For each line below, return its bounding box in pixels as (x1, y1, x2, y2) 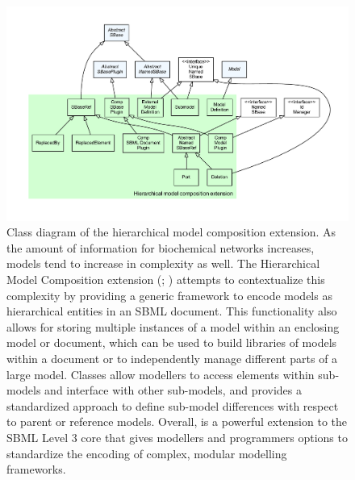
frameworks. (6, 461, 66, 478)
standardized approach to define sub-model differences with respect (6, 397, 339, 414)
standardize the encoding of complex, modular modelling (6, 445, 287, 461)
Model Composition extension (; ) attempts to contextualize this (6, 271, 325, 288)
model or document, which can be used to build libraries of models (6, 334, 337, 351)
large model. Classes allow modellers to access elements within (6, 365, 315, 382)
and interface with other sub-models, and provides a (44, 382, 302, 399)
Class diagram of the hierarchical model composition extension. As (6, 223, 336, 240)
